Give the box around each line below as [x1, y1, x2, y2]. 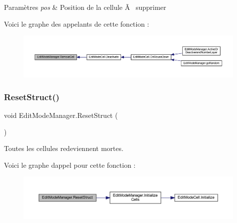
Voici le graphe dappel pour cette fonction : [4, 159, 136, 170]
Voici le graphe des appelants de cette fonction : [4, 18, 149, 29]
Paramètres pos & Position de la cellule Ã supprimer [4, 2, 166, 12]
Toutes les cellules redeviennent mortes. [4, 143, 123, 153]
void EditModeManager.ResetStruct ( [4, 110, 118, 120]
